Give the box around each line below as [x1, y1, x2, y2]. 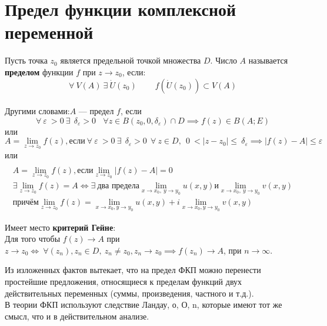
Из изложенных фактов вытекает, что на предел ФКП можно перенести [5, 264, 261, 276]
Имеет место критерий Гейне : [5, 221, 116, 233]
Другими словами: [5, 105, 70, 117]
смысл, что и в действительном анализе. [5, 310, 149, 322]
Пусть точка [5, 54, 48, 66]
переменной [5, 20, 94, 44]
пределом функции [5, 65, 74, 78]
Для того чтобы [5, 232, 61, 245]
